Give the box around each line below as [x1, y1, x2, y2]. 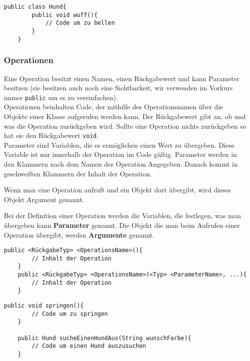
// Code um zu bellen [45, 19, 115, 27]
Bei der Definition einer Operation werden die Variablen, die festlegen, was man [4, 210, 241, 221]
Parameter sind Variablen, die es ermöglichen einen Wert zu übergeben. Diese [4, 139, 234, 150]
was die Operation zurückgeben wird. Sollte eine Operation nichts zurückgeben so [4, 120, 247, 131]
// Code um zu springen [31, 310, 108, 317]
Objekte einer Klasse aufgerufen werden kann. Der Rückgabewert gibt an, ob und [4, 111, 246, 121]
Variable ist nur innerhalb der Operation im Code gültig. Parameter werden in [4, 149, 237, 159]
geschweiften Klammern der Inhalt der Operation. [4, 168, 152, 178]
